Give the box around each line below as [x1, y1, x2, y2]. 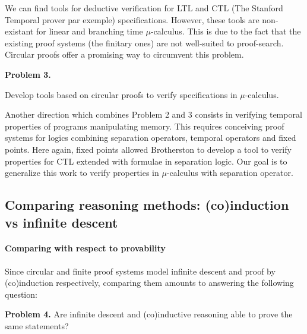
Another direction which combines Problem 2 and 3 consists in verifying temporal [5, 108, 302, 121]
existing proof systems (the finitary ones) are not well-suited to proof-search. [5, 36, 284, 49]
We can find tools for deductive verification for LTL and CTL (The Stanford [5, 2, 283, 14]
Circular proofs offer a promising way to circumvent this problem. [5, 48, 244, 61]
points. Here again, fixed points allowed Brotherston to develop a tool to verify [5, 143, 292, 155]
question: [5, 288, 37, 300]
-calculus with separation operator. [166, 166, 293, 179]
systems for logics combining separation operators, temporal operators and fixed [5, 131, 296, 144]
